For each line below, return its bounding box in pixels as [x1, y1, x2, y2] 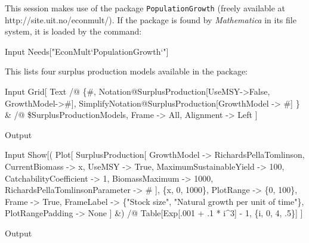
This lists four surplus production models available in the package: [5, 65, 248, 77]
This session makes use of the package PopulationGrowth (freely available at [5, 2, 286, 14]
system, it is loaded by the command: [5, 25, 142, 38]
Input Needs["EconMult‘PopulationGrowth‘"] [5, 45, 169, 57]
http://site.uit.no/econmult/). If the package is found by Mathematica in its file [5, 13, 296, 26]
